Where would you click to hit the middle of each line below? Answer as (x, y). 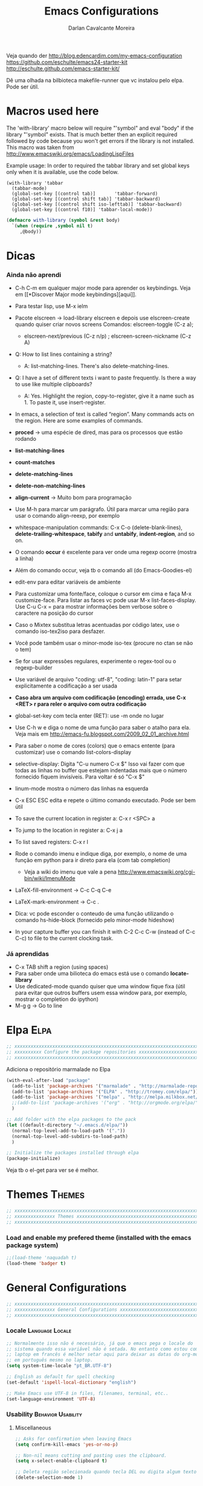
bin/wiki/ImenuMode (50, 878)
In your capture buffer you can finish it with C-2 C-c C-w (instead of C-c (105, 931)
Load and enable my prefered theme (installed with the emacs (99, 1237)
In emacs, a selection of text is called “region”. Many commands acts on (105, 414)
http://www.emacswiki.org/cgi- (156, 872)
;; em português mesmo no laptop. (50, 1360)
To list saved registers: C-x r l (52, 842)
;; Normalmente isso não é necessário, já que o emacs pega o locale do (100, 1343)
